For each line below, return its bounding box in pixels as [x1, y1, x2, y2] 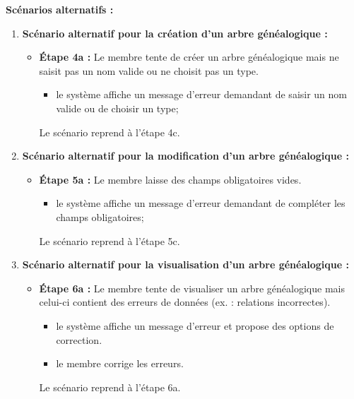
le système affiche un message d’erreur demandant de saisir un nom [56, 87, 348, 102]
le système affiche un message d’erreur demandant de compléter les [56, 196, 346, 210]
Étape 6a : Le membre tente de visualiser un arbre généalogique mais [39, 280, 345, 295]
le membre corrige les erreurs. [56, 356, 184, 371]
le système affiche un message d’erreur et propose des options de [56, 318, 334, 333]
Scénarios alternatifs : [6, 2, 114, 16]
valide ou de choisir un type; [56, 100, 179, 115]
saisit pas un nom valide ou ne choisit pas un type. [39, 63, 259, 78]
